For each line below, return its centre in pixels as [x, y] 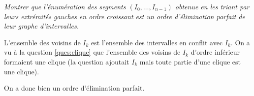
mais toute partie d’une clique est [190, 61]
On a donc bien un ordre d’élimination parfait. [74, 88]
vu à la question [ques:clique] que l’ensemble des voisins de [92, 52]
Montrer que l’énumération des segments [65, 6]
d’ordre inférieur [215, 52]
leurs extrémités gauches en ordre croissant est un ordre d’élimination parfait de [125, 16]
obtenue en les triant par [212, 6]
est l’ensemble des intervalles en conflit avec [157, 42]
